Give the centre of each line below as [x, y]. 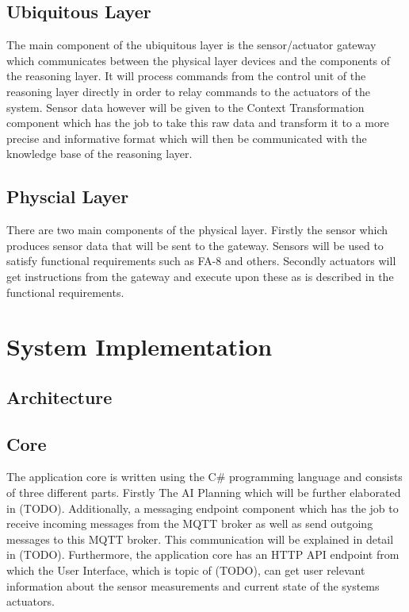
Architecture [59, 396]
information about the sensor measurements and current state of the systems [193, 585]
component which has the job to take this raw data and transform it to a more [198, 123]
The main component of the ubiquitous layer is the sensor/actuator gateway [191, 45]
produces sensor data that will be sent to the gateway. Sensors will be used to [195, 245]
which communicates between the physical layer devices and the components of [199, 60]
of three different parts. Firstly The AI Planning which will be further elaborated [204, 493]
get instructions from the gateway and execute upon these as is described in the [200, 276]
